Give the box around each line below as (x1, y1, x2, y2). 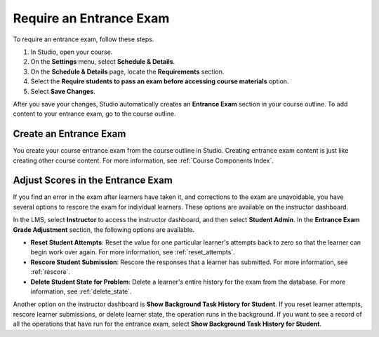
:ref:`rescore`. (30, 268, 70, 276)
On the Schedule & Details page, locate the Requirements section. (30, 67, 225, 76)
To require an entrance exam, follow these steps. (13, 35, 154, 43)
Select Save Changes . (30, 87, 96, 95)
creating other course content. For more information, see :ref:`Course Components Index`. (13, 156, 274, 165)
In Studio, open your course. (30, 48, 113, 56)
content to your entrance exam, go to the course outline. (13, 109, 176, 118)
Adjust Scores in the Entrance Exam (13, 174, 173, 186)
